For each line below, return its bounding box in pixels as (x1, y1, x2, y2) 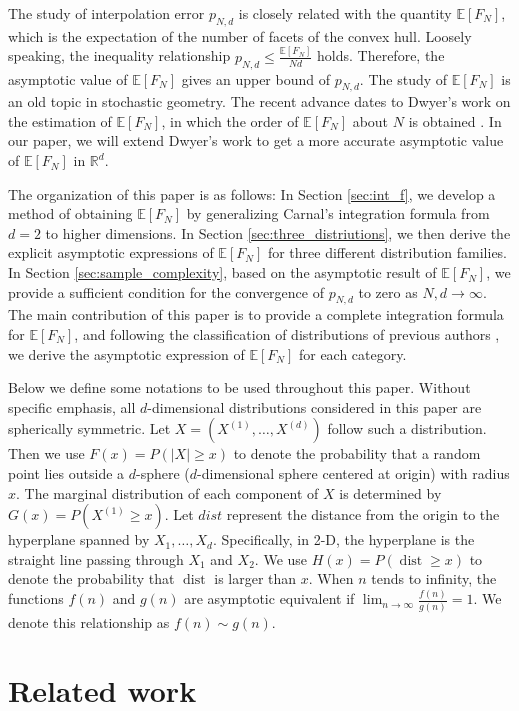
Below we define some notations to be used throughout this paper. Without (8, 377, 471, 398)
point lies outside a (8, 463, 125, 483)
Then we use (8, 443, 85, 464)
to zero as (358, 281, 418, 302)
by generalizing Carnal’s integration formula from (186, 203, 490, 224)
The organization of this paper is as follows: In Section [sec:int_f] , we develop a (8, 183, 496, 204)
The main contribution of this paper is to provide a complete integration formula (8, 304, 504, 325)
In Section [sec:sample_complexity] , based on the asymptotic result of (8, 262, 437, 283)
